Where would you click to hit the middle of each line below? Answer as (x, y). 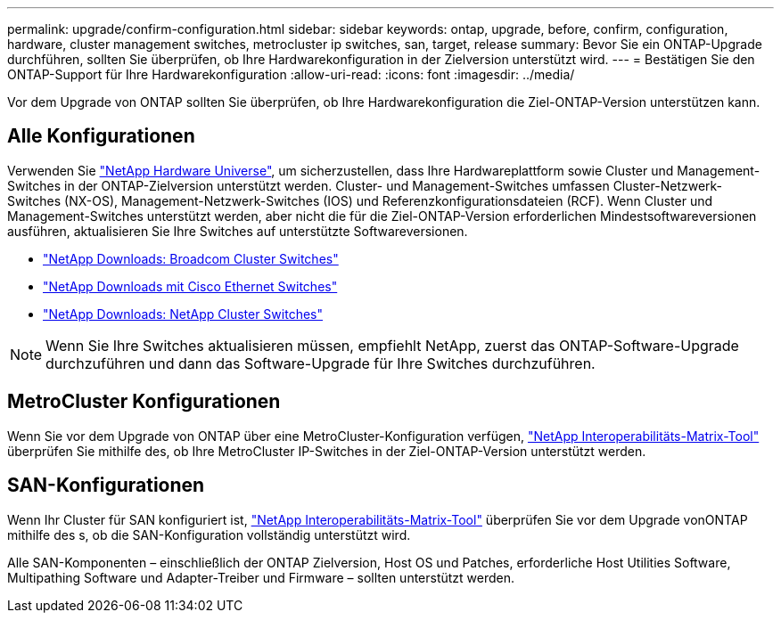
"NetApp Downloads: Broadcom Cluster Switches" (191, 258)
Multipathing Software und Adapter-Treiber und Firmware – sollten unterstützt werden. (261, 577)
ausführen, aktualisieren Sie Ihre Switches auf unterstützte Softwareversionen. (238, 231)
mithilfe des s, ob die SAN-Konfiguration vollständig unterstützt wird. (209, 534)
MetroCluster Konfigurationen (144, 402)
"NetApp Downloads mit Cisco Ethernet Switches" (190, 286)
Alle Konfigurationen (101, 136)
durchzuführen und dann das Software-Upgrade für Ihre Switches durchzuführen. (321, 363)
